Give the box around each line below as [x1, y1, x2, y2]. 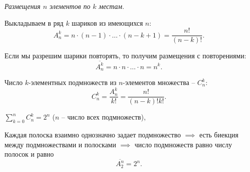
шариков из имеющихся [72, 17, 143, 28]
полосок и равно [4, 149, 54, 159]
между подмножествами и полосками [4, 139, 116, 149]
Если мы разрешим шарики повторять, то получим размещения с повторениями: [4, 50, 247, 61]
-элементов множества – [123, 77, 195, 87]
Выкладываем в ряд [4, 17, 64, 28]
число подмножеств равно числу [134, 139, 232, 149]
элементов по [49, 1, 90, 11]
